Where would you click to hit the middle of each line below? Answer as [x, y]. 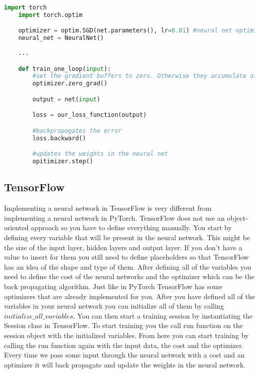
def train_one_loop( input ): [65, 69]
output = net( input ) [66, 99]
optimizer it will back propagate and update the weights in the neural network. [125, 364]
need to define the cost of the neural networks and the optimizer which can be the [129, 276]
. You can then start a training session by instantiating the [163, 315]
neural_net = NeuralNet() [61, 38]
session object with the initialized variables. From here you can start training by [127, 335]
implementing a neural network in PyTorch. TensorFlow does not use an [114, 217]
